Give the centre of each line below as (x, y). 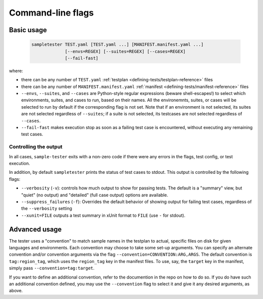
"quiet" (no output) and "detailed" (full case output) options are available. (94, 195)
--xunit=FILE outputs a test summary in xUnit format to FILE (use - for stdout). (103, 215)
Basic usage (28, 30)
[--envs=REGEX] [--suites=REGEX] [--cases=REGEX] (125, 51)
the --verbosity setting (47, 208)
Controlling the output (36, 147)
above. (16, 291)
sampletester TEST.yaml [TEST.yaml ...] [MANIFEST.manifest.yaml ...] (118, 45)
